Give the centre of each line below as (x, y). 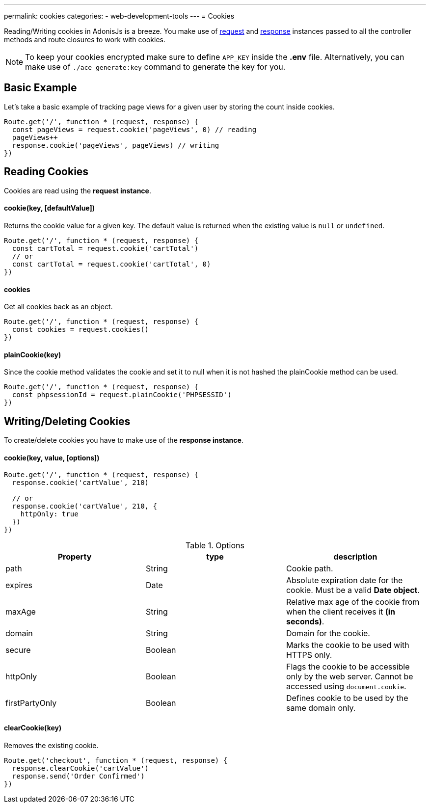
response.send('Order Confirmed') (78, 776)
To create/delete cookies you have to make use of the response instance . (124, 440)
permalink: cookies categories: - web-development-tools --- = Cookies (119, 16)
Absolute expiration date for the (344, 580)
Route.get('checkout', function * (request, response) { (116, 760)
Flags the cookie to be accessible (348, 667)
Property (75, 557)
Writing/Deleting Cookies (67, 421)
